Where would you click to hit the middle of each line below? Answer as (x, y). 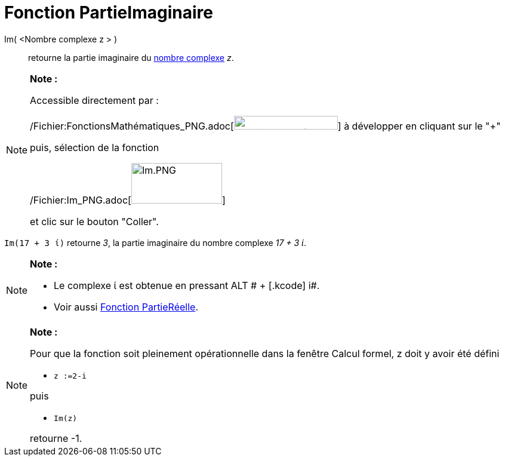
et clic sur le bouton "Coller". (94, 221)
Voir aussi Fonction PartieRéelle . (126, 307)
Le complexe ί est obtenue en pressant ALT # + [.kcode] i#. (187, 285)
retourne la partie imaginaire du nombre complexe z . (131, 57)
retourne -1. (56, 438)
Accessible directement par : (94, 100)
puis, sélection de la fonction (95, 147)
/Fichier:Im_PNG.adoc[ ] (128, 200)
